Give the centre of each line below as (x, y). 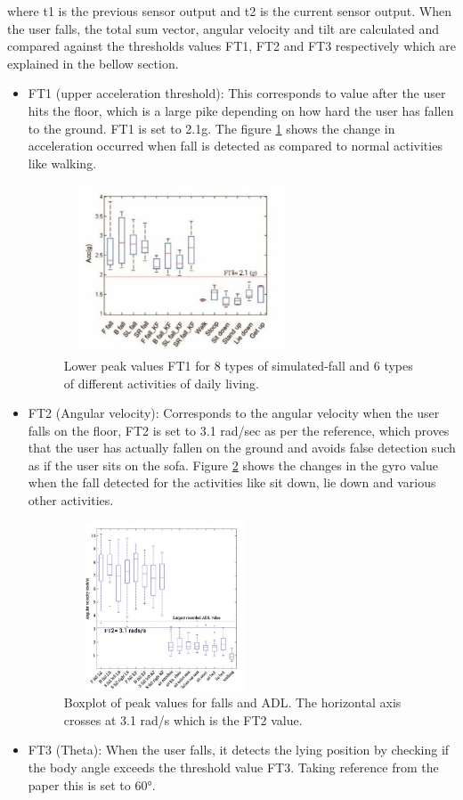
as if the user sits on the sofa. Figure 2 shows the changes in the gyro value (233, 465)
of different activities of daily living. (161, 383)
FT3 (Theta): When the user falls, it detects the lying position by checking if (239, 750)
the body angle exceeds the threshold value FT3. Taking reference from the (233, 767)
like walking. (62, 163)
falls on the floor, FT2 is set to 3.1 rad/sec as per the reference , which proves (239, 430)
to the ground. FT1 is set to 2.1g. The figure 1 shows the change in (211, 128)
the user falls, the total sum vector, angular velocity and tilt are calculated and (223, 28)
